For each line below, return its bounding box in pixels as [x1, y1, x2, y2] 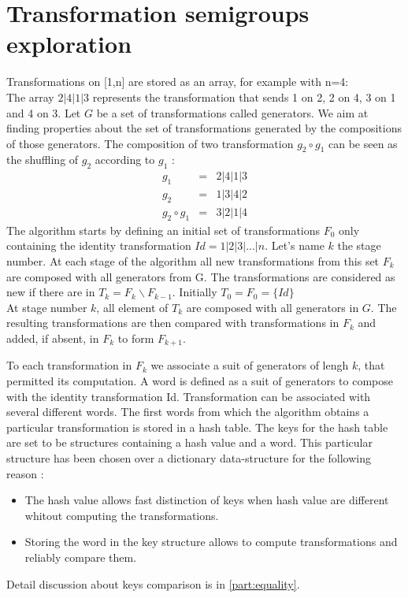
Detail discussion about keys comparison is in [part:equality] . [6, 575, 300, 592]
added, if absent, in [6, 329, 99, 346]
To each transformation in [6, 357, 132, 373]
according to [95, 151, 155, 168]
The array [6, 88, 54, 105]
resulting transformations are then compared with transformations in [6, 314, 339, 331]
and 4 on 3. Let [6, 104, 81, 121]
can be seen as [328, 135, 398, 151]
